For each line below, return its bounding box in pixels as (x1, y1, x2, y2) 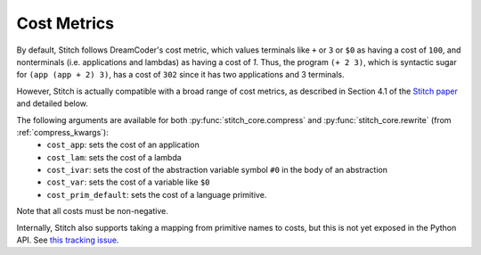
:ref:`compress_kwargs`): (16, 127, 109, 137)
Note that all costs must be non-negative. (16, 206, 168, 217)
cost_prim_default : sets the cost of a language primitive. (46, 189, 267, 200)
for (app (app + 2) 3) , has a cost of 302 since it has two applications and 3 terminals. (16, 70, 345, 80)
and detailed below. (16, 98, 89, 109)
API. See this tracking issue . (16, 234, 119, 245)
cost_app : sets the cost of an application (46, 139, 200, 151)
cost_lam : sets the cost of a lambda (46, 152, 182, 162)
